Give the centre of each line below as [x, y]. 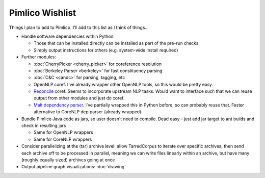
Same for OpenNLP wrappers [63, 132]
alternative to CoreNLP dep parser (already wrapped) [88, 112]
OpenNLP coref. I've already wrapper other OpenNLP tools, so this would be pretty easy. [123, 84]
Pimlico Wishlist [42, 13]
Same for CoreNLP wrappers [63, 139]
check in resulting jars [44, 126]
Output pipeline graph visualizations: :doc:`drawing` [74, 167]
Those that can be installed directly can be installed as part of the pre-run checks [116, 43]
